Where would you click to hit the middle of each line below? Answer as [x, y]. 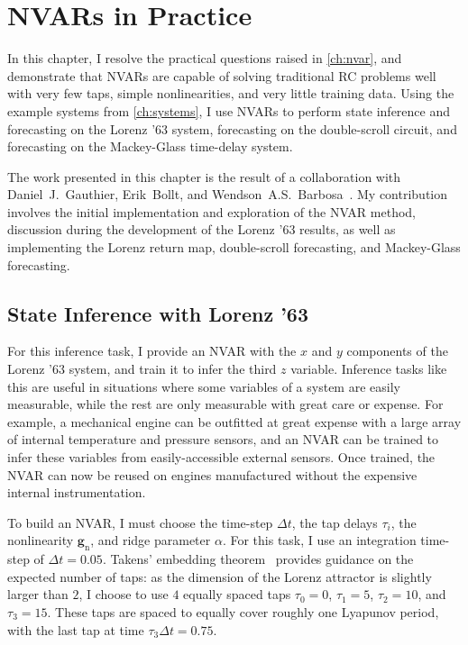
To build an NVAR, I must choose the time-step [140, 522]
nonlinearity [41, 540]
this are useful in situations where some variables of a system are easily [204, 386]
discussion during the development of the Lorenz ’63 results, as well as [202, 229]
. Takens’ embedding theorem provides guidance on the [258, 559]
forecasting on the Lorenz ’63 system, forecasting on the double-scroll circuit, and [232, 128]
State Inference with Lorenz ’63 [158, 313]
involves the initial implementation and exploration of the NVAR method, [212, 211]
